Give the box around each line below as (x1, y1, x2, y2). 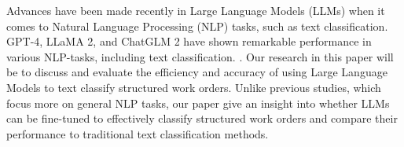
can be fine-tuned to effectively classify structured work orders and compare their (6, 110, 398, 127)
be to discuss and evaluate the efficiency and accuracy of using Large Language (6, 64, 387, 80)
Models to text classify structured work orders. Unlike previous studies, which (6, 79, 381, 95)
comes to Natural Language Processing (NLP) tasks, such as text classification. (6, 17, 388, 34)
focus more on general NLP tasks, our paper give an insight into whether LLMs (6, 94, 390, 111)
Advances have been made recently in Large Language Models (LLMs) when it (6, 2, 385, 18)
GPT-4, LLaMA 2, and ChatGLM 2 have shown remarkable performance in (6, 33, 372, 50)
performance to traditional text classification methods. (6, 125, 269, 141)
